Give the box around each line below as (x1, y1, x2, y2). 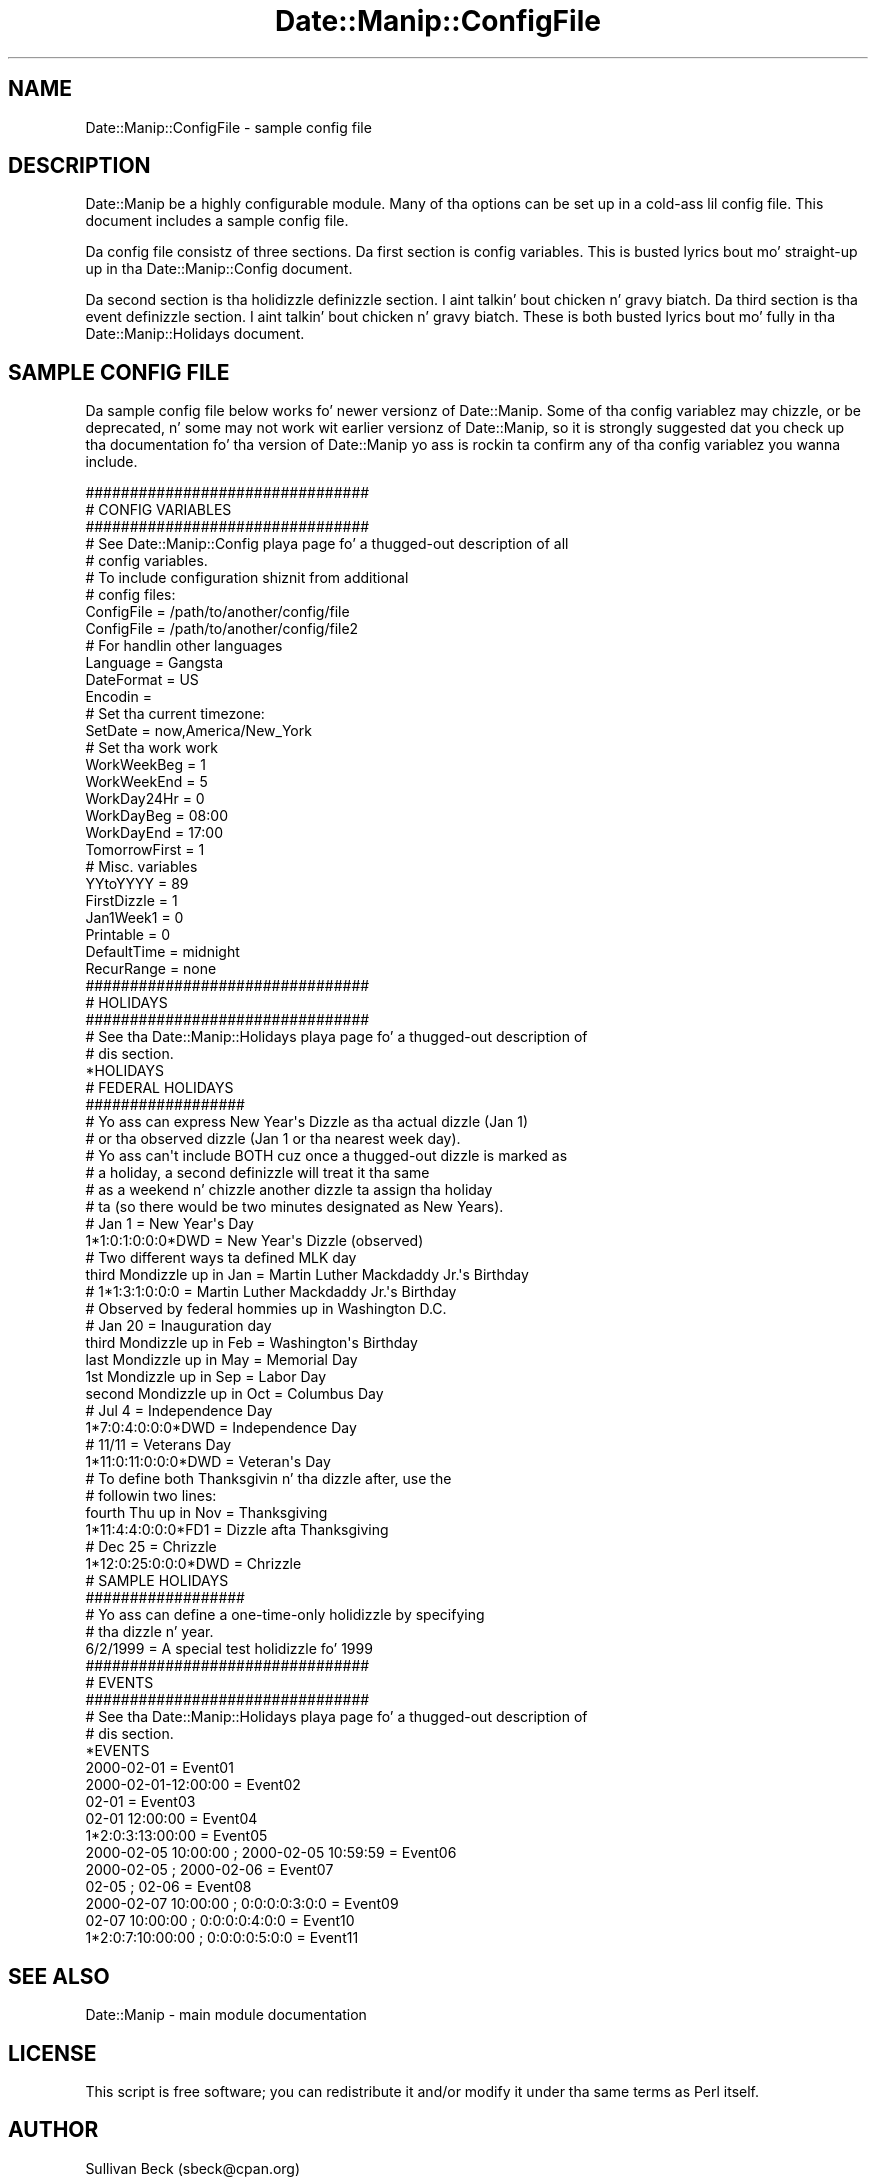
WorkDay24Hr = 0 (85, 790, 205, 808)
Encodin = (85, 688, 152, 706)
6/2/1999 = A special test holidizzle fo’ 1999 (85, 1640, 373, 1658)
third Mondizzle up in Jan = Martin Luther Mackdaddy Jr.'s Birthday (85, 1266, 529, 1284)
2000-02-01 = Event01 (85, 1759, 234, 1777)
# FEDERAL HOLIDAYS (85, 1079, 234, 1097)
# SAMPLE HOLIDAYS (85, 1572, 229, 1590)
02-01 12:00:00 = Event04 (85, 1810, 258, 1828)
